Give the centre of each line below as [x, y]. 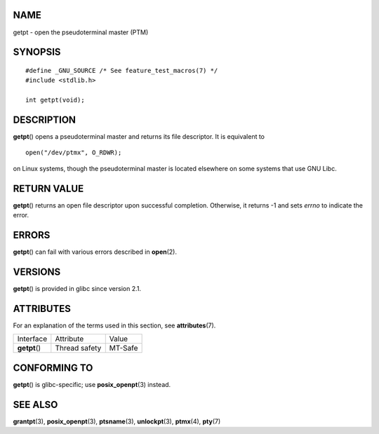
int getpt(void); [55, 100]
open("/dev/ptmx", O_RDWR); [74, 153]
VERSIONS [37, 272]
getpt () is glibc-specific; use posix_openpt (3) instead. [92, 384]
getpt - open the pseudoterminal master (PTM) [81, 32]
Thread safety [78, 348]
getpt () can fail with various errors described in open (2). [95, 252]
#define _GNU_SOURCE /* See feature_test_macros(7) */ [122, 70]
